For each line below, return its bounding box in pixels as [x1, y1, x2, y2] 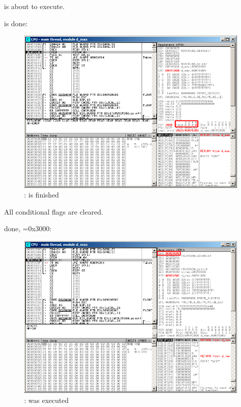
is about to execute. [4, 1, 65, 11]
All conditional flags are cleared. [4, 206, 103, 217]
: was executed [24, 395, 69, 405]
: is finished [24, 189, 59, 200]
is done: [4, 18, 28, 28]
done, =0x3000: [4, 223, 52, 234]
